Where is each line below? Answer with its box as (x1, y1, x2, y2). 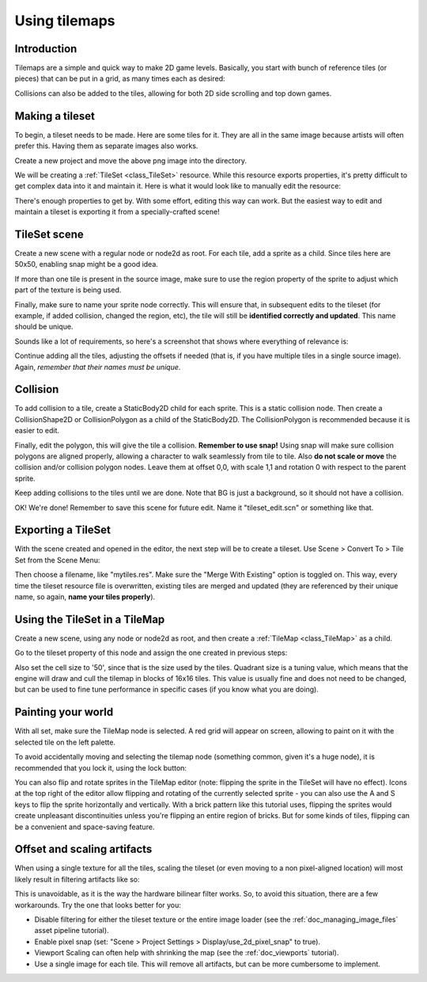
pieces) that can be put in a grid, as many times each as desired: (14, 74, 225, 83)
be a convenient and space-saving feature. (14, 822, 155, 832)
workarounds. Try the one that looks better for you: (14, 900, 182, 910)
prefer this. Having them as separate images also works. (14, 141, 198, 150)
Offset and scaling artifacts (14, 843, 153, 856)
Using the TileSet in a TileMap (14, 612, 165, 626)
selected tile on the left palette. (14, 737, 116, 747)
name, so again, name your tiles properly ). (14, 592, 156, 602)
